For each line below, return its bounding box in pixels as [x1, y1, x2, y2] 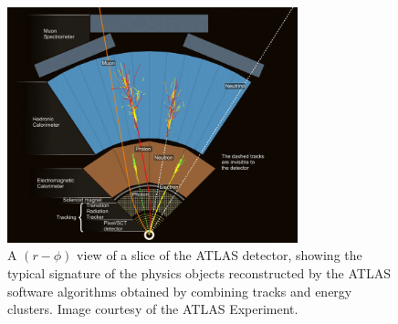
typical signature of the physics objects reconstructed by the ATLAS [7, 263, 391, 282]
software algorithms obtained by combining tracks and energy [7, 281, 352, 300]
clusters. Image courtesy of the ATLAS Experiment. [7, 299, 298, 319]
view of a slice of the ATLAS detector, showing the [77, 246, 362, 265]
